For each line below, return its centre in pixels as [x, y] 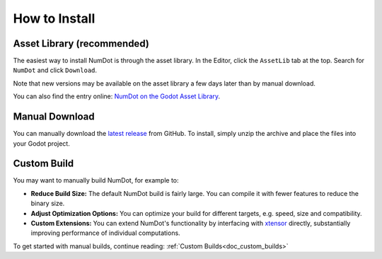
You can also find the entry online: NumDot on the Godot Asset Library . [117, 96]
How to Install [54, 18]
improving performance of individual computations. [105, 233]
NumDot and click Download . [55, 70]
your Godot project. [41, 143]
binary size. [48, 203]
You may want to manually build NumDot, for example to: [96, 180]
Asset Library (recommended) [81, 44]
